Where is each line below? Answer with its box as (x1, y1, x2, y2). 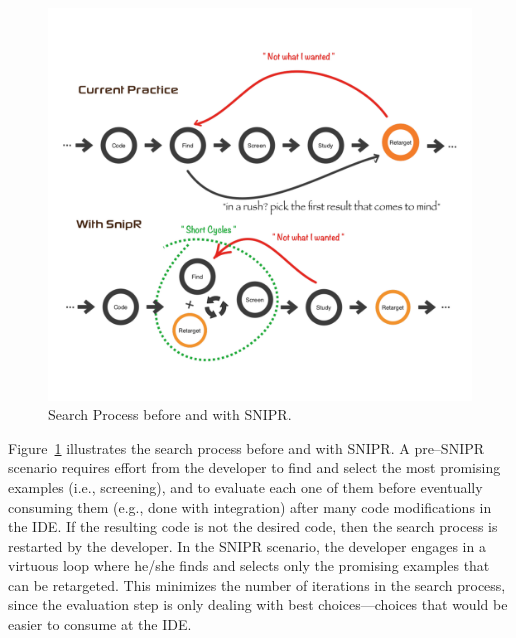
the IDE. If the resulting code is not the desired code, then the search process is (8, 516, 498, 537)
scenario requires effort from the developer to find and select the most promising (8, 457, 501, 478)
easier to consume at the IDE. (8, 614, 192, 635)
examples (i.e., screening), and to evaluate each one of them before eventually (8, 476, 483, 497)
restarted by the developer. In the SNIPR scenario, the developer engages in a (8, 535, 486, 556)
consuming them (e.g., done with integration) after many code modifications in (8, 496, 492, 517)
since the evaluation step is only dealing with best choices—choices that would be (8, 594, 508, 615)
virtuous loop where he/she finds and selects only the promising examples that (8, 555, 490, 576)
